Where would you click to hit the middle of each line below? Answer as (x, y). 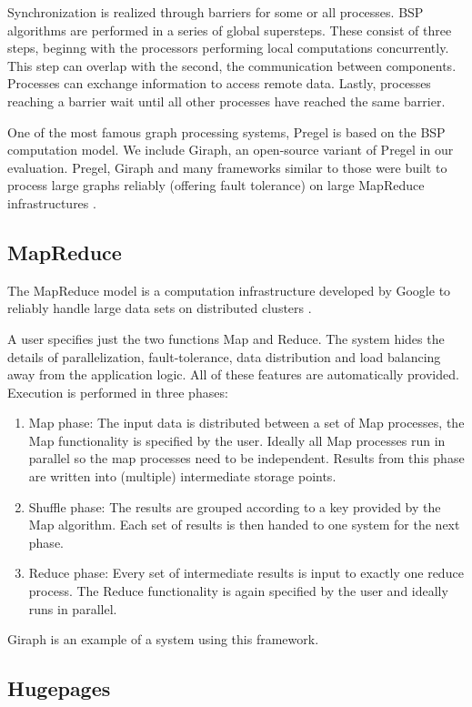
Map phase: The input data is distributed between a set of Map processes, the (246, 423)
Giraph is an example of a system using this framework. (163, 639)
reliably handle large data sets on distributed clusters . (160, 308)
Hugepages (59, 688)
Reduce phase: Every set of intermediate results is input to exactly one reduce (246, 573)
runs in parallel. (73, 608)
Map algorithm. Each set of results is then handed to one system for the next (244, 525)
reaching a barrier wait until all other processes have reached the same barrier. (226, 101)
